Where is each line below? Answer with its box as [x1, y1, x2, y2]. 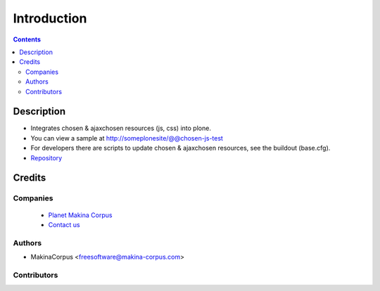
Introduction [13, 11, 87, 26]
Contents [13, 35, 42, 44]
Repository [30, 153, 63, 162]
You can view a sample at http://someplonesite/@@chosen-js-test [30, 134, 223, 142]
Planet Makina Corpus [48, 211, 113, 219]
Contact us [48, 220, 80, 228]
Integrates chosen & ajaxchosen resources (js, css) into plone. [30, 124, 211, 133]
